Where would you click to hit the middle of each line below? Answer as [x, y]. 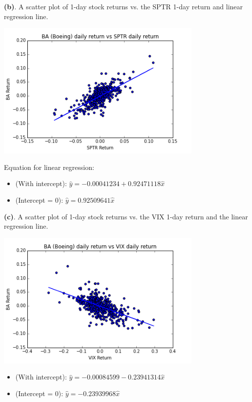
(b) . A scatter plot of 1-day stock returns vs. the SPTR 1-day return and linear [124, 6]
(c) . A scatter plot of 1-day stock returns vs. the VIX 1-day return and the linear [126, 216]
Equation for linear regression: [49, 167]
